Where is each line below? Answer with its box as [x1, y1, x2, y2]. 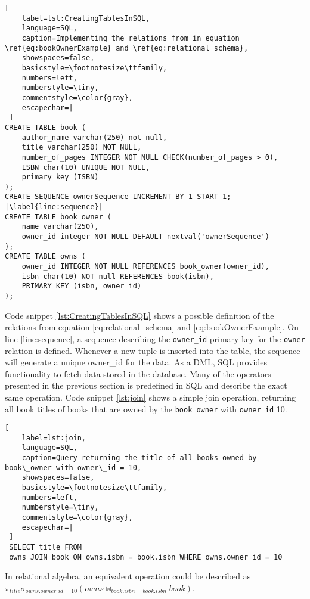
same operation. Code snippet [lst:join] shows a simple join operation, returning [5, 390, 296, 403]
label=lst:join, [21, 433, 86, 442]
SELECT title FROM [9, 543, 82, 552]
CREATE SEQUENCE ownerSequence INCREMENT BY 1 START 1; [5, 193, 231, 201]
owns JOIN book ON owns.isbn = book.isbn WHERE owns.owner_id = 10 [9, 553, 283, 561]
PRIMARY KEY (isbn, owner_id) [21, 282, 142, 291]
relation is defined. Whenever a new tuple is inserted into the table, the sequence [5, 344, 300, 356]
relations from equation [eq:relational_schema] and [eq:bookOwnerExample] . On [5, 321, 299, 333]
